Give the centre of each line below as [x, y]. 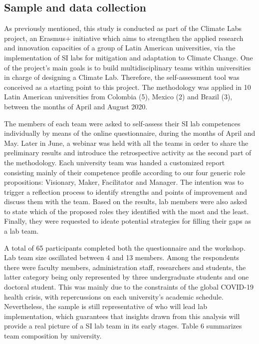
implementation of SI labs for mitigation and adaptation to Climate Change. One [129, 57]
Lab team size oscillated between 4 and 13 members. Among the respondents [122, 257]
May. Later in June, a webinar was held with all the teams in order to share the [126, 143]
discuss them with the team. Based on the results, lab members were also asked [126, 201]
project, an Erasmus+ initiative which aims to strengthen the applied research [124, 38]
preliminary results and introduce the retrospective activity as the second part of [128, 153]
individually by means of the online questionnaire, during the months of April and [130, 133]
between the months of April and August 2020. [76, 106]
